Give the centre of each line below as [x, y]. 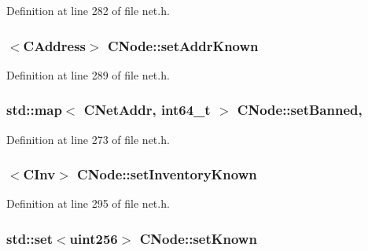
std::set [29, 238]
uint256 [94, 238]
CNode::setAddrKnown [183, 45]
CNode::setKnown [198, 238]
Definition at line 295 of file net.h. [88, 203]
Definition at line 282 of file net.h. [88, 10]
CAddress [55, 45]
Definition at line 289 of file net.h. [88, 74]
